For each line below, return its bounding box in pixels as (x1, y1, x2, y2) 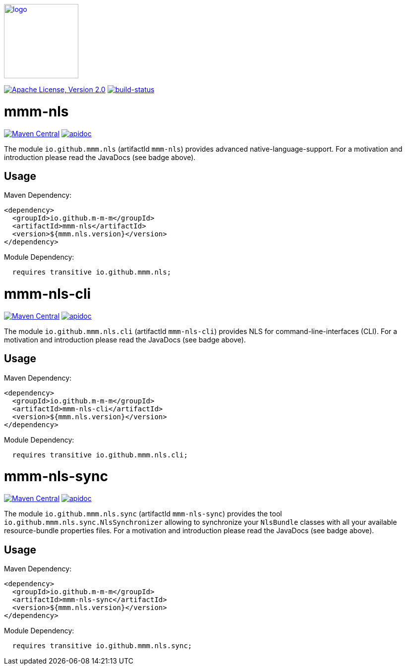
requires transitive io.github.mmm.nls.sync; (12, 642, 192, 650)
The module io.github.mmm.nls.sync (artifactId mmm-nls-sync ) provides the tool (4, 509, 282, 518)
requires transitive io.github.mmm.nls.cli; (12, 450, 188, 459)
